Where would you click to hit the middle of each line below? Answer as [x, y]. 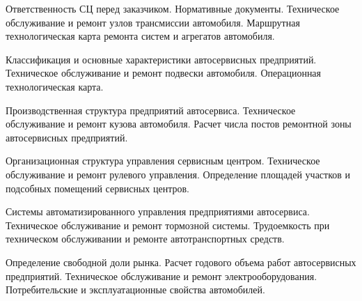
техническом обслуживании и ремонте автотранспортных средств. [145, 239]
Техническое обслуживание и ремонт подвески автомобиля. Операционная [164, 73]
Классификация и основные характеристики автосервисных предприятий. [161, 59]
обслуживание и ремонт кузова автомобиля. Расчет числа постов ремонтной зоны [179, 124]
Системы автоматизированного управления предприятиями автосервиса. [158, 211]
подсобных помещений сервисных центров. [98, 188]
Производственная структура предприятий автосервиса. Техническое [151, 110]
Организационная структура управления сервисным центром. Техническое [163, 161]
